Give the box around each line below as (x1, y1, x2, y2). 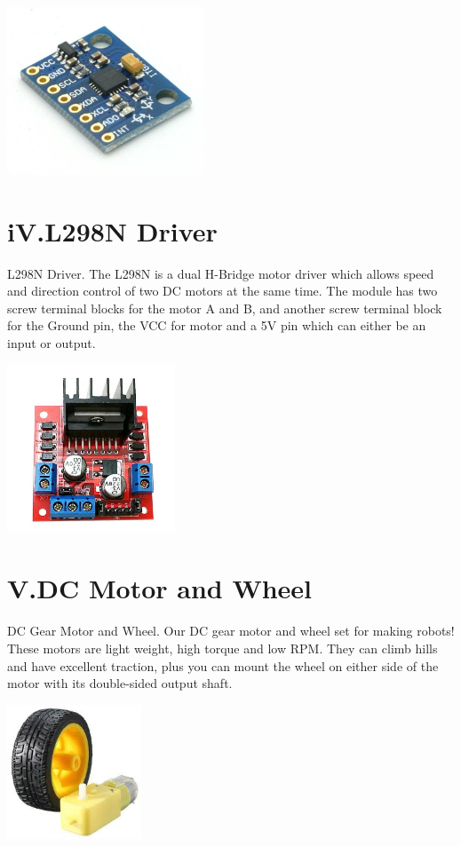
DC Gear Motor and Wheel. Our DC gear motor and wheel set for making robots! (7, 621, 455, 640)
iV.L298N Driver (7, 212, 218, 249)
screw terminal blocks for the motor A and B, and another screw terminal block (7, 298, 442, 317)
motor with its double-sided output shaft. (7, 674, 233, 692)
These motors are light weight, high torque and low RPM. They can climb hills (7, 638, 438, 657)
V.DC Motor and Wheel (7, 570, 313, 606)
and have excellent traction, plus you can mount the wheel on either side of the (7, 656, 439, 675)
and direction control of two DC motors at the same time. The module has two (7, 281, 438, 300)
